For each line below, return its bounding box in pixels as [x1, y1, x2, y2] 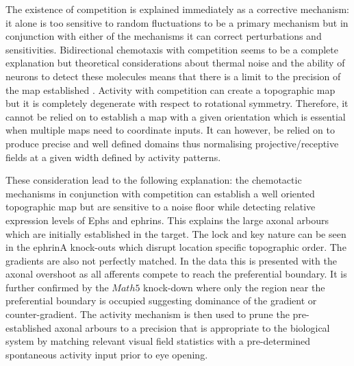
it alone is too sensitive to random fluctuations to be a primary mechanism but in [5, 15, 349, 29]
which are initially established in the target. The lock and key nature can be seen [5, 226, 346, 241]
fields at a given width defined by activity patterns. [5, 149, 221, 164]
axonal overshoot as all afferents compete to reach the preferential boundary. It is [5, 267, 347, 281]
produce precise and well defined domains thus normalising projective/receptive [5, 136, 339, 150]
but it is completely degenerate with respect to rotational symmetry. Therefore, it [5, 96, 349, 110]
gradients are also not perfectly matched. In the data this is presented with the [5, 253, 337, 267]
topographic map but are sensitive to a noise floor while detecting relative [5, 199, 316, 214]
